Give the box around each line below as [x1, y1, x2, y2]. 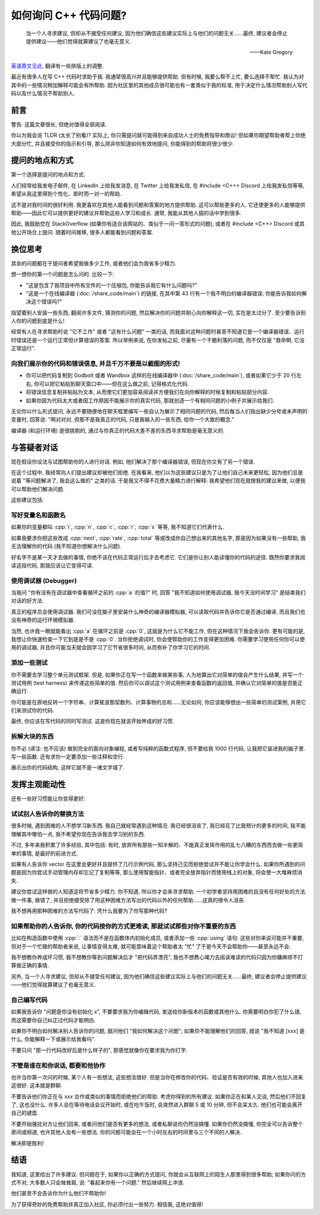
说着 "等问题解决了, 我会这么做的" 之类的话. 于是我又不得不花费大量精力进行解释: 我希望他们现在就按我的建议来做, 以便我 [11, 477, 306, 484]
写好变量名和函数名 [11, 511, 66, 519]
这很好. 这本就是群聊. [11, 1082, 63, 1089]
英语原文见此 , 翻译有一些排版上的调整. [11, 62, 104, 69]
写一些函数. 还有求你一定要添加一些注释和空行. [11, 753, 125, 760]
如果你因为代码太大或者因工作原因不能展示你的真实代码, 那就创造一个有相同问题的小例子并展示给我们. [25, 397, 275, 404]
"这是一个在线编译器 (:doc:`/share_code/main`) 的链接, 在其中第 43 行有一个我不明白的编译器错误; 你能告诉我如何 [25, 289, 302, 296]
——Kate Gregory [249, 49, 293, 56]
